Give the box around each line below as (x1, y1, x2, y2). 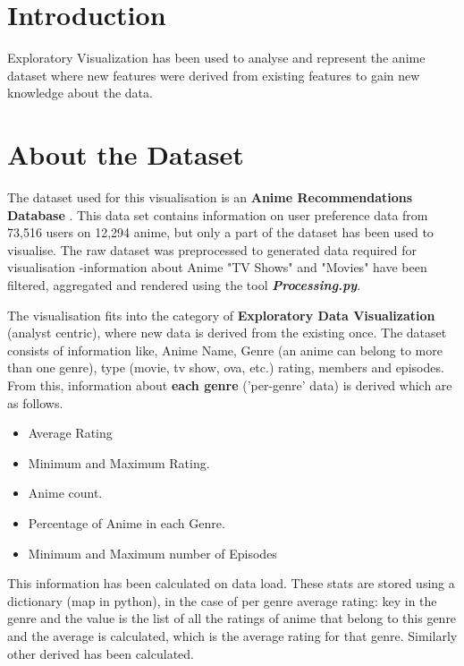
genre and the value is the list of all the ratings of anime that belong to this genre (7, 609, 457, 628)
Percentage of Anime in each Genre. (28, 513, 225, 532)
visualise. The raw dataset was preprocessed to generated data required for (7, 240, 418, 259)
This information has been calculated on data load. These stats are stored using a (7, 574, 455, 593)
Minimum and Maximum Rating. (28, 453, 210, 472)
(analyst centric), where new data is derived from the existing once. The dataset (7, 323, 447, 342)
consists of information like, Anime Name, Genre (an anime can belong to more (7, 340, 443, 359)
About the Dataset (7, 136, 244, 173)
